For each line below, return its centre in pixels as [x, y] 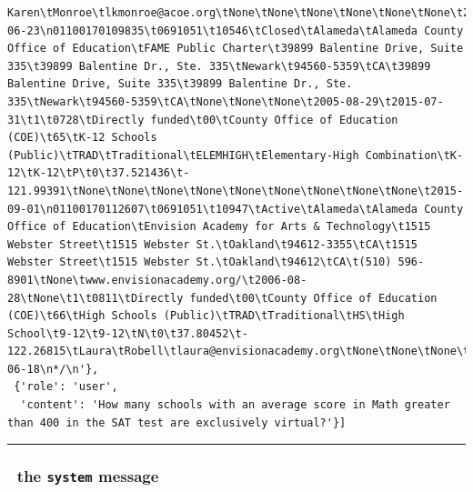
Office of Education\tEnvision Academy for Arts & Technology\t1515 [219, 227]
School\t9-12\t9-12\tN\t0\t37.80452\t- [128, 333]
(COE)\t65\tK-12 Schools [82, 138]
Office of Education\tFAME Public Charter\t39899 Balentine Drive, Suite [236, 49]
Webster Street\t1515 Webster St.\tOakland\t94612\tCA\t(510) [200, 262]
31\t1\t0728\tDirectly [76, 120]
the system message [88, 476]
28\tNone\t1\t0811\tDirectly [96, 298]
